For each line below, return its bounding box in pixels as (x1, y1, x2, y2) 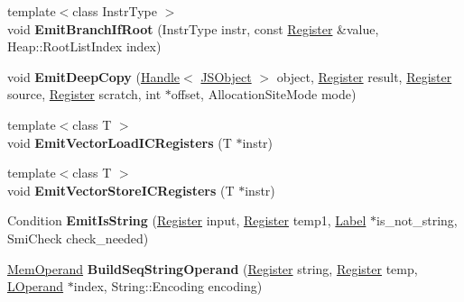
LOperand (7, 277, 64, 296)
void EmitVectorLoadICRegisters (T (7, 133, 232, 151)
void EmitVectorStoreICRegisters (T (7, 180, 235, 199)
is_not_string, (376, 211, 458, 230)
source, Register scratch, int (7, 85, 162, 104)
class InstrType (72, 2, 157, 20)
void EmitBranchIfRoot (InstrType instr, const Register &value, (7, 19, 379, 38)
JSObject (200, 67, 252, 86)
